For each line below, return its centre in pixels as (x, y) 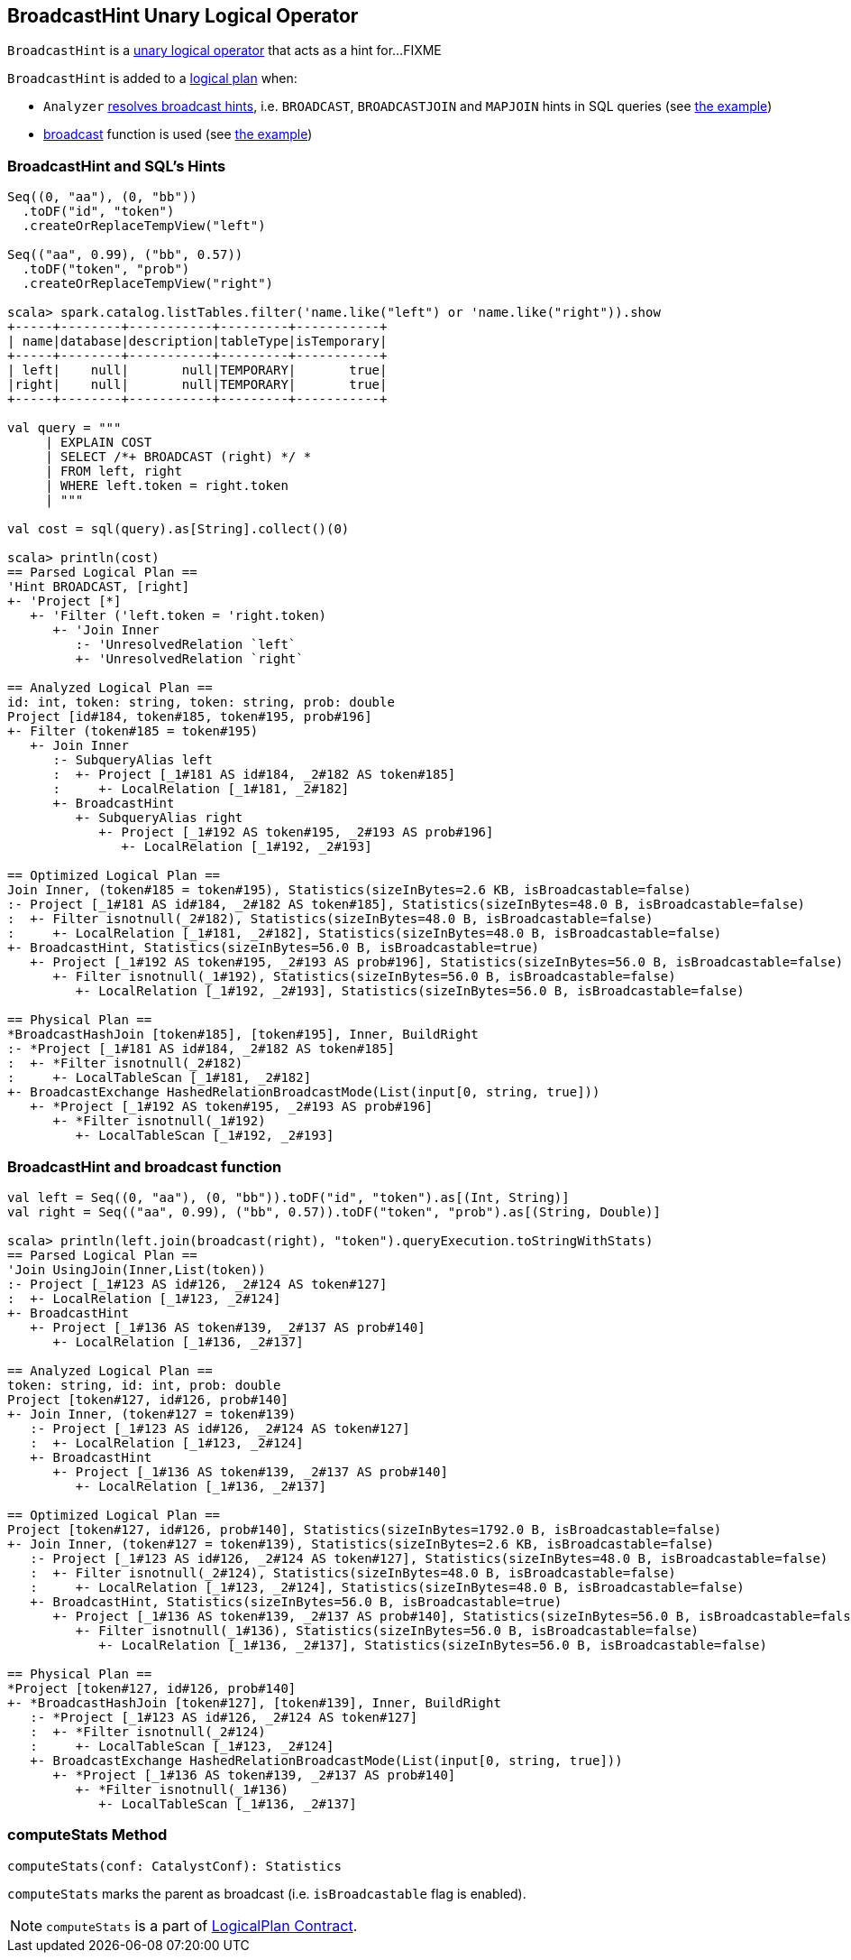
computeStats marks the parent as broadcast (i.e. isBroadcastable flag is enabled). (267, 1893)
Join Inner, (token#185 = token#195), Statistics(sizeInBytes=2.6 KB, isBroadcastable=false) (349, 890)
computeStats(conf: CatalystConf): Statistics (174, 1866)
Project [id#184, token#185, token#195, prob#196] (190, 717)
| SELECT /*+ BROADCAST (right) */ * (178, 457)
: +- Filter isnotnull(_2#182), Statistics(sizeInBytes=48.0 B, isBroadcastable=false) (330, 919)
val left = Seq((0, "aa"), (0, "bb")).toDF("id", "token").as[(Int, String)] (288, 1197)
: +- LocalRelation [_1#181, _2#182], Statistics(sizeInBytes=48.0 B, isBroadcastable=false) (365, 934)
